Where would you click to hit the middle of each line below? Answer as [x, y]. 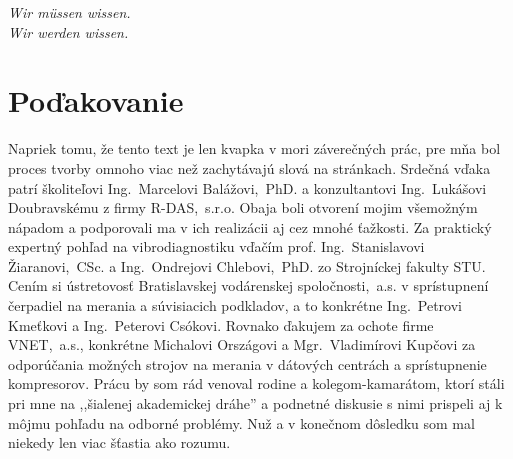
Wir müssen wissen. [69, 12]
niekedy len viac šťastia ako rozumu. [119, 442]
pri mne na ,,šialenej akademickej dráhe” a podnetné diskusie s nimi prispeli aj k [255, 403]
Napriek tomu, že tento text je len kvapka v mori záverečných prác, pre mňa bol [254, 148]
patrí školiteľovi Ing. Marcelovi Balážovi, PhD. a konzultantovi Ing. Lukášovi [247, 187]
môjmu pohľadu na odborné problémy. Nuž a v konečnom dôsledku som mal [241, 422]
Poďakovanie [96, 100]
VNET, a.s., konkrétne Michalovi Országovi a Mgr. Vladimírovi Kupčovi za [242, 344]
